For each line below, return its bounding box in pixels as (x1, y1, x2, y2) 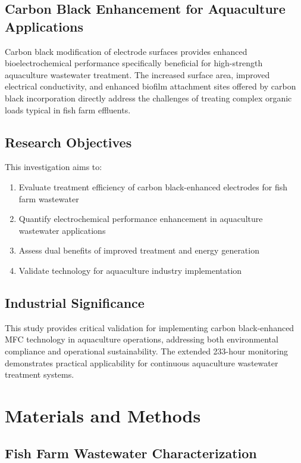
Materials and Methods (5, 403, 201, 427)
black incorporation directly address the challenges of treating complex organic (5, 91, 292, 104)
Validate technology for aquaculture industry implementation (18, 264, 242, 276)
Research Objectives (5, 132, 132, 151)
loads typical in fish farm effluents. (5, 103, 131, 116)
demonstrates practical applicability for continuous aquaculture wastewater (5, 356, 278, 369)
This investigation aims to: (5, 160, 102, 173)
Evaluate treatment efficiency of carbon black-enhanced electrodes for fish (18, 180, 288, 193)
